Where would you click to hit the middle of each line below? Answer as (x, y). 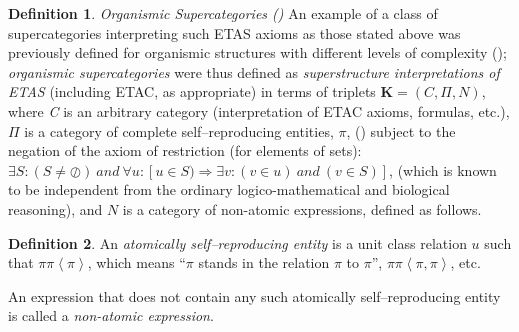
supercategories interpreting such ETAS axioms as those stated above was (234, 32)
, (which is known (443, 169)
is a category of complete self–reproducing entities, (179, 130)
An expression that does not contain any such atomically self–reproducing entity (254, 295)
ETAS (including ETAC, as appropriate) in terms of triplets (192, 91)
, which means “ (136, 262)
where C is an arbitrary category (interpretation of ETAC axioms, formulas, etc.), (259, 110)
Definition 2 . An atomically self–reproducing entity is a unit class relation (237, 242)
